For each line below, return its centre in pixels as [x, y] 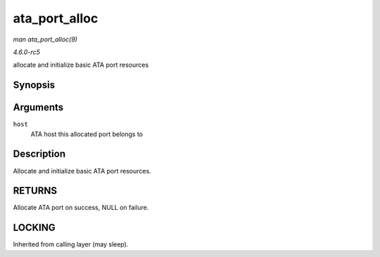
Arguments [38, 108]
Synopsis [34, 85]
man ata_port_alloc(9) [45, 39]
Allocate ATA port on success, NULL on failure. [81, 208]
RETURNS [35, 191]
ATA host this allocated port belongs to [87, 134]
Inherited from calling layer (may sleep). [71, 244]
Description [39, 154]
